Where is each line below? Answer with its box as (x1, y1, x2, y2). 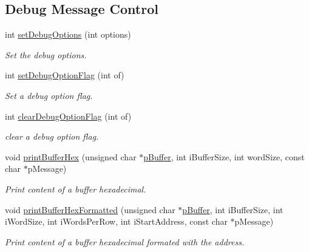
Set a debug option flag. (5, 89, 93, 101)
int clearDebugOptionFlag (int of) (5, 109, 132, 122)
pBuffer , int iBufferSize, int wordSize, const (143, 150, 305, 163)
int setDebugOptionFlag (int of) (5, 69, 124, 81)
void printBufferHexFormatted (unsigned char (5, 203, 175, 216)
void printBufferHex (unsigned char (5, 150, 137, 163)
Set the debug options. (5, 48, 87, 61)
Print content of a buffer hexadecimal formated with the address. (5, 235, 245, 248)
